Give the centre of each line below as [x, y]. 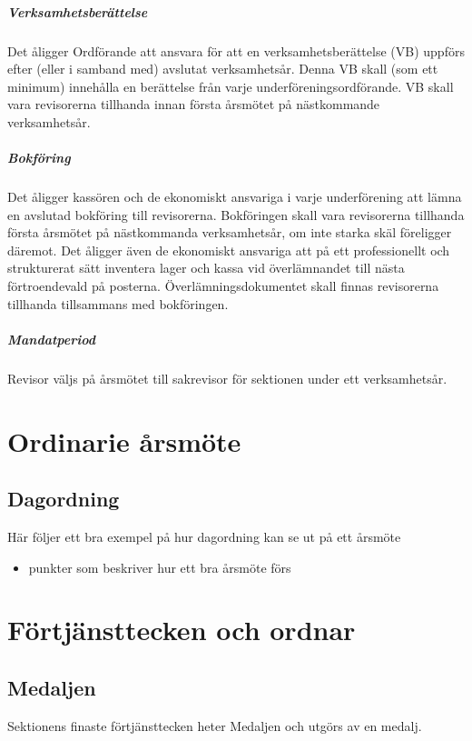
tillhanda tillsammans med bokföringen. [118, 303]
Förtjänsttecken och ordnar [182, 630]
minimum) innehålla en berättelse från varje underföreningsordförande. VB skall [231, 86]
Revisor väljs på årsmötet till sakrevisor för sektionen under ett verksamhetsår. [227, 378]
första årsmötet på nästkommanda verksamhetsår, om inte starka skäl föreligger [230, 232]
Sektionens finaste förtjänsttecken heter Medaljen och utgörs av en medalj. [215, 725]
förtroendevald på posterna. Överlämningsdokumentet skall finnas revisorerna [223, 286]
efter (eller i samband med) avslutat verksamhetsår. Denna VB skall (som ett [223, 69]
